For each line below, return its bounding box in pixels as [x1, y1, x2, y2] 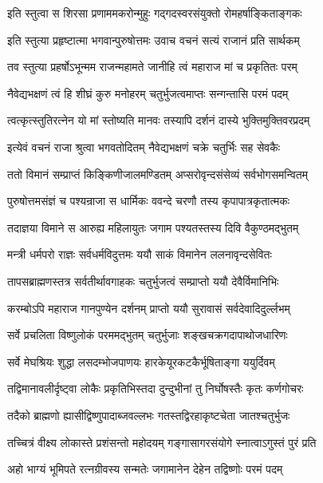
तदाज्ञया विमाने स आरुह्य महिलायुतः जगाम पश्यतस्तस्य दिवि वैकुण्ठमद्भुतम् [7, 219, 299, 236]
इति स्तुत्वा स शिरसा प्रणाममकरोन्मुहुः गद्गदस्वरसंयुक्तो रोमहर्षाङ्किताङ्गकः [7, 5, 302, 21]
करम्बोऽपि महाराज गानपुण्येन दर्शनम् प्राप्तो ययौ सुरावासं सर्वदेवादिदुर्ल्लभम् [7, 299, 290, 316]
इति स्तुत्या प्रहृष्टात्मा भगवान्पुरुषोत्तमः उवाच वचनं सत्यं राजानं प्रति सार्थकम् [7, 31, 300, 48]
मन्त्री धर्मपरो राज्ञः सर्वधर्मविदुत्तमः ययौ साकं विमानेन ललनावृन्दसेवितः [7, 246, 272, 263]
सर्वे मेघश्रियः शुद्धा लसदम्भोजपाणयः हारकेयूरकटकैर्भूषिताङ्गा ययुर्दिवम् [7, 353, 275, 370]
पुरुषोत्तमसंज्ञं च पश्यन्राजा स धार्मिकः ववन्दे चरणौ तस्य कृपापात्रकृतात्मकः [7, 192, 290, 209]
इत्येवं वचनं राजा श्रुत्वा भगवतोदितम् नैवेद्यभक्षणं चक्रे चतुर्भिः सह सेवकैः [7, 138, 281, 155]
